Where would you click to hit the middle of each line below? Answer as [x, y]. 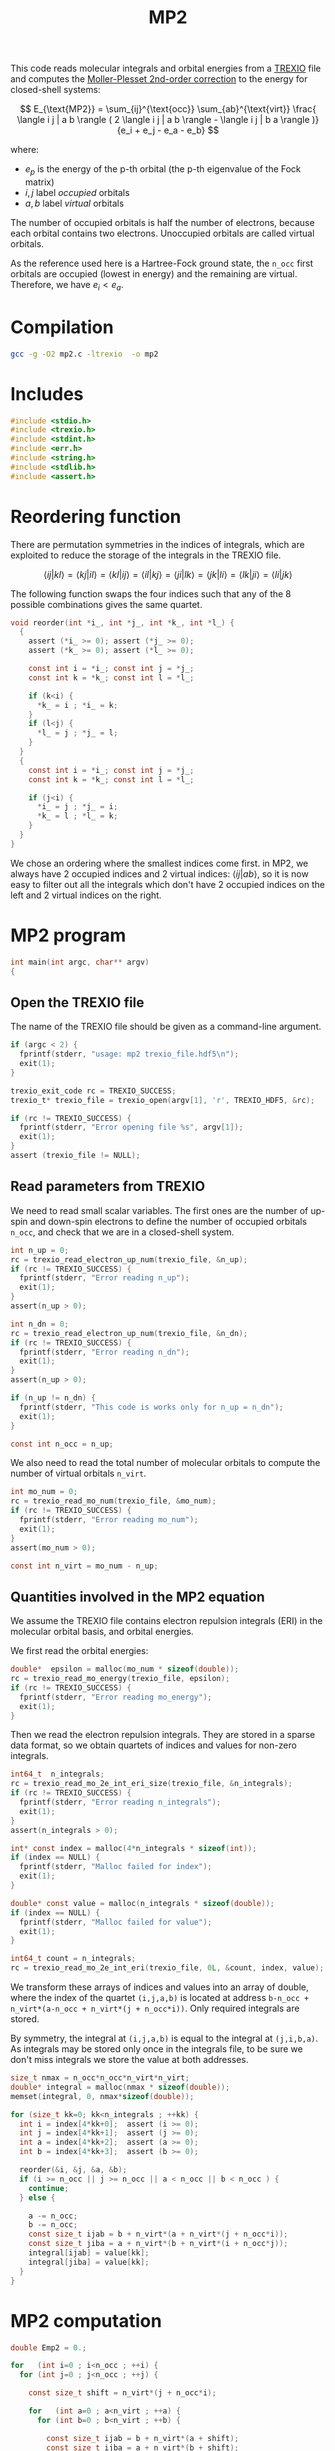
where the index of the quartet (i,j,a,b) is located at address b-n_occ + [160, 1998]
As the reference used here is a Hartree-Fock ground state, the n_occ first [162, 263]
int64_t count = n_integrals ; [73, 1959]
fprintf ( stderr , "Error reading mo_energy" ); [116, 1697]
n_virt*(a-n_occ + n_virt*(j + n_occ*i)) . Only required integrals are [155, 2008]
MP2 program [68, 935]
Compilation [62, 327]
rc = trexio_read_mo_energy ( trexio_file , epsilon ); [120, 1679]
